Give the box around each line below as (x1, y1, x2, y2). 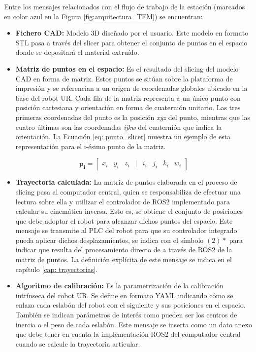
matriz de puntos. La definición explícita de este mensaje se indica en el (15, 254, 232, 265)
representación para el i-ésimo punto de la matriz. (15, 141, 166, 151)
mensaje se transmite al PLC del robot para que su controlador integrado (15, 225, 237, 235)
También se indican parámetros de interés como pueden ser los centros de (15, 310, 237, 320)
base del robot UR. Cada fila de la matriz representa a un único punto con (15, 92, 241, 103)
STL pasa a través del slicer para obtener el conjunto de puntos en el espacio (15, 37, 248, 47)
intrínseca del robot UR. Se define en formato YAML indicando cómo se (15, 290, 233, 300)
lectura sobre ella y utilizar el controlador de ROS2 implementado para (15, 196, 230, 206)
